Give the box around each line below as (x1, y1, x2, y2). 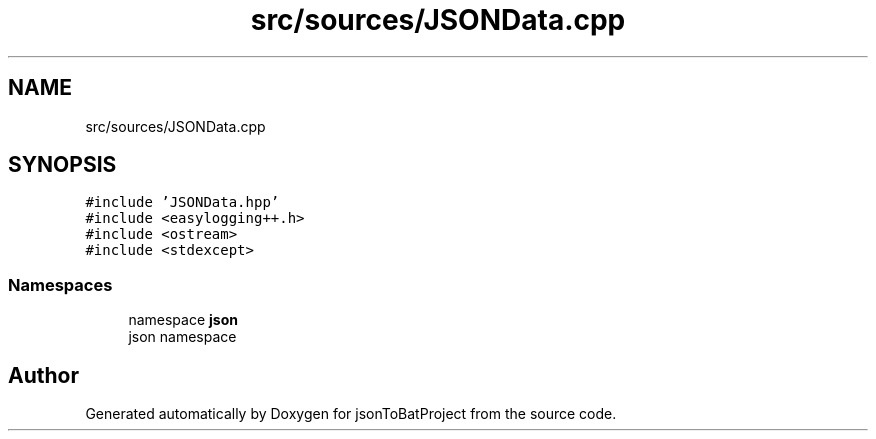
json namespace (128, 328, 237, 346)
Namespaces (8, 274, 113, 295)
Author (8, 362, 79, 388)
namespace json (128, 311, 238, 329)
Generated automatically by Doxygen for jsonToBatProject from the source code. (85, 405, 617, 423)
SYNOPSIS (8, 152, 117, 178)
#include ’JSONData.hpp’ (85, 194, 280, 211)
